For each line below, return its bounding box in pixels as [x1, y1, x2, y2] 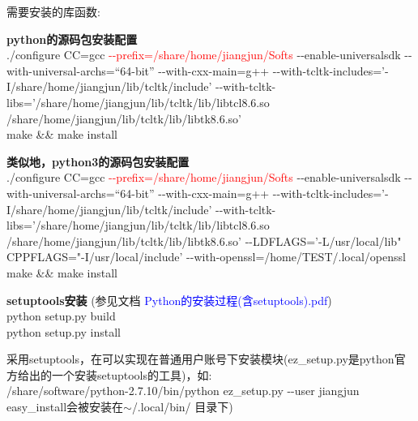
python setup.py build [6, 307, 116, 324]
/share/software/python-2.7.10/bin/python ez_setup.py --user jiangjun [6, 382, 360, 399]
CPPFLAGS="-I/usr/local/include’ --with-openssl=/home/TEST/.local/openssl [6, 248, 406, 265]
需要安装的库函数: [6, 3, 100, 19]
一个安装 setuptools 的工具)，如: [51, 366, 212, 383]
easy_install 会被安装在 [6, 398, 124, 415]
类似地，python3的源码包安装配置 [6, 153, 190, 170]
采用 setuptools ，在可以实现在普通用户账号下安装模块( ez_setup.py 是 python [6, 350, 395, 367]
